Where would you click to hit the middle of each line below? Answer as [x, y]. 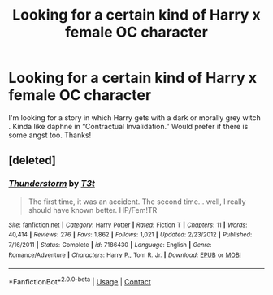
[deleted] [32, 161]
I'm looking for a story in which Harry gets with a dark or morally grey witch [135, 117]
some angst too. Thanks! [50, 135]
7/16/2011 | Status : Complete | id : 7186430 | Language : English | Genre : [110, 245]
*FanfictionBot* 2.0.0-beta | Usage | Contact [80, 281]
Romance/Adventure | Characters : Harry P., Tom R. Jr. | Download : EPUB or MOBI [125, 255]
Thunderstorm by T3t [52, 184]
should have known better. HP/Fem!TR [93, 210]
